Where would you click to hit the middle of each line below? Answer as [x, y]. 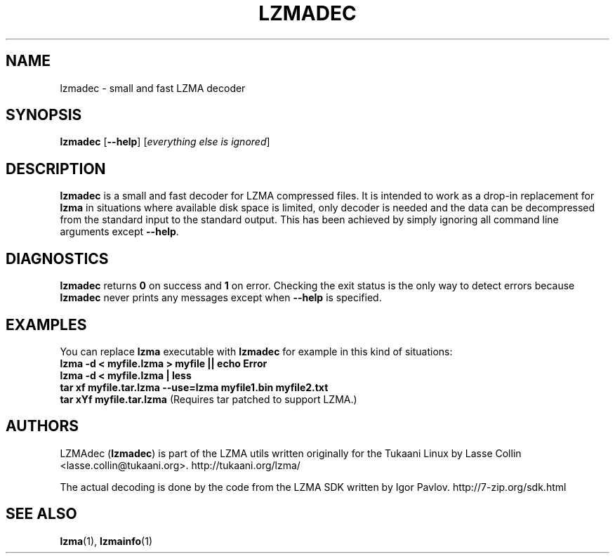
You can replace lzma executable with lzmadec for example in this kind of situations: [256, 351]
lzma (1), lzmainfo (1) [106, 541]
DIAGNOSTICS [57, 258]
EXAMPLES [46, 324]
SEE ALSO [41, 514]
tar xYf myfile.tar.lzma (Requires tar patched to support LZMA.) [209, 399]
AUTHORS [42, 426]
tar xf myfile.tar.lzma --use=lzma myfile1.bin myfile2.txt [194, 387]
